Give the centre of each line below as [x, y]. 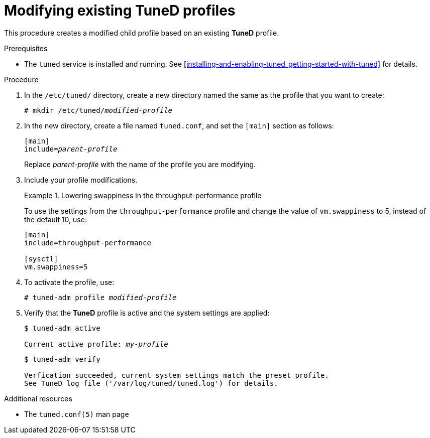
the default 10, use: [56, 219]
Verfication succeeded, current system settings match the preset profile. [177, 375]
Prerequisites [26, 48]
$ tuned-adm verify [62, 359]
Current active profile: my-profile [96, 344]
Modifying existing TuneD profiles [120, 11]
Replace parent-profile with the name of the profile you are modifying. [140, 164]
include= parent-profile [71, 149]
